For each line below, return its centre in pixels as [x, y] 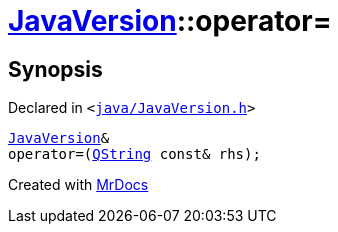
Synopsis [55, 69]
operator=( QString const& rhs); [134, 154]
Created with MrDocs [78, 185]
